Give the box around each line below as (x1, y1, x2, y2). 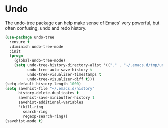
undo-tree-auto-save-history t (27, 67, 93, 73)
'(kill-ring (18, 105, 43, 110)
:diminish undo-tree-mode (9, 44, 64, 49)
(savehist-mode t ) (5, 118, 43, 123)
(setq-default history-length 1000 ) (5, 81, 81, 86)
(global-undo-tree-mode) (14, 58, 66, 63)
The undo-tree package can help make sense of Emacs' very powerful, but (5, 20, 160, 26)
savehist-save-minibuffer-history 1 (18, 95, 95, 100)
